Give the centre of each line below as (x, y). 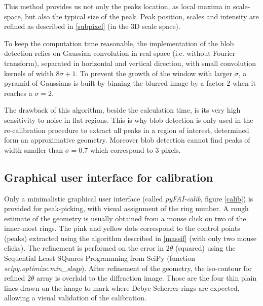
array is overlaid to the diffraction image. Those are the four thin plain (147, 278)
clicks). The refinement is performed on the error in (84, 248)
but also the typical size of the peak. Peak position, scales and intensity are (142, 16)
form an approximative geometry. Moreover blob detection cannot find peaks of (127, 140)
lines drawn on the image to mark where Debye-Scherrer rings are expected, (122, 287)
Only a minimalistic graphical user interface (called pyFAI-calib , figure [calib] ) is (129, 198)
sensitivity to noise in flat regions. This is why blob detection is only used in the (129, 120)
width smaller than (34, 149)
